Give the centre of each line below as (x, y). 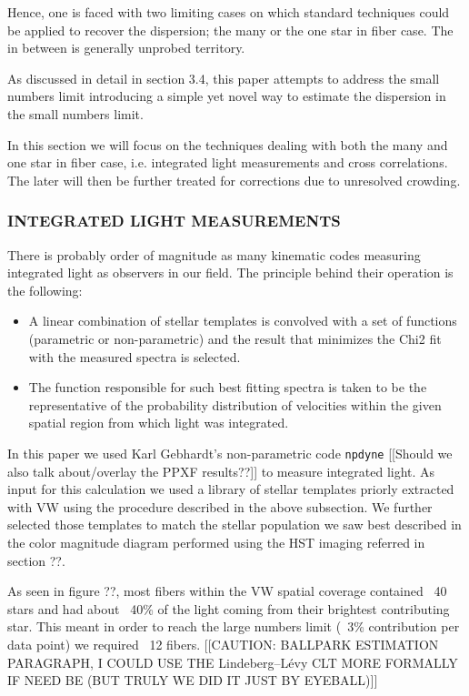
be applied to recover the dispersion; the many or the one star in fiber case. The (230, 30)
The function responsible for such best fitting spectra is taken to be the (228, 387)
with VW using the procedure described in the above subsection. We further (220, 506)
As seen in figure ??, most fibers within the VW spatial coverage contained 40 (227, 591)
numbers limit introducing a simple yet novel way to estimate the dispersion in (227, 96)
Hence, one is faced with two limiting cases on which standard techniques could (229, 12)
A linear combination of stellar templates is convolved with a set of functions (243, 321)
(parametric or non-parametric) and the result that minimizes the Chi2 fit (235, 338)
